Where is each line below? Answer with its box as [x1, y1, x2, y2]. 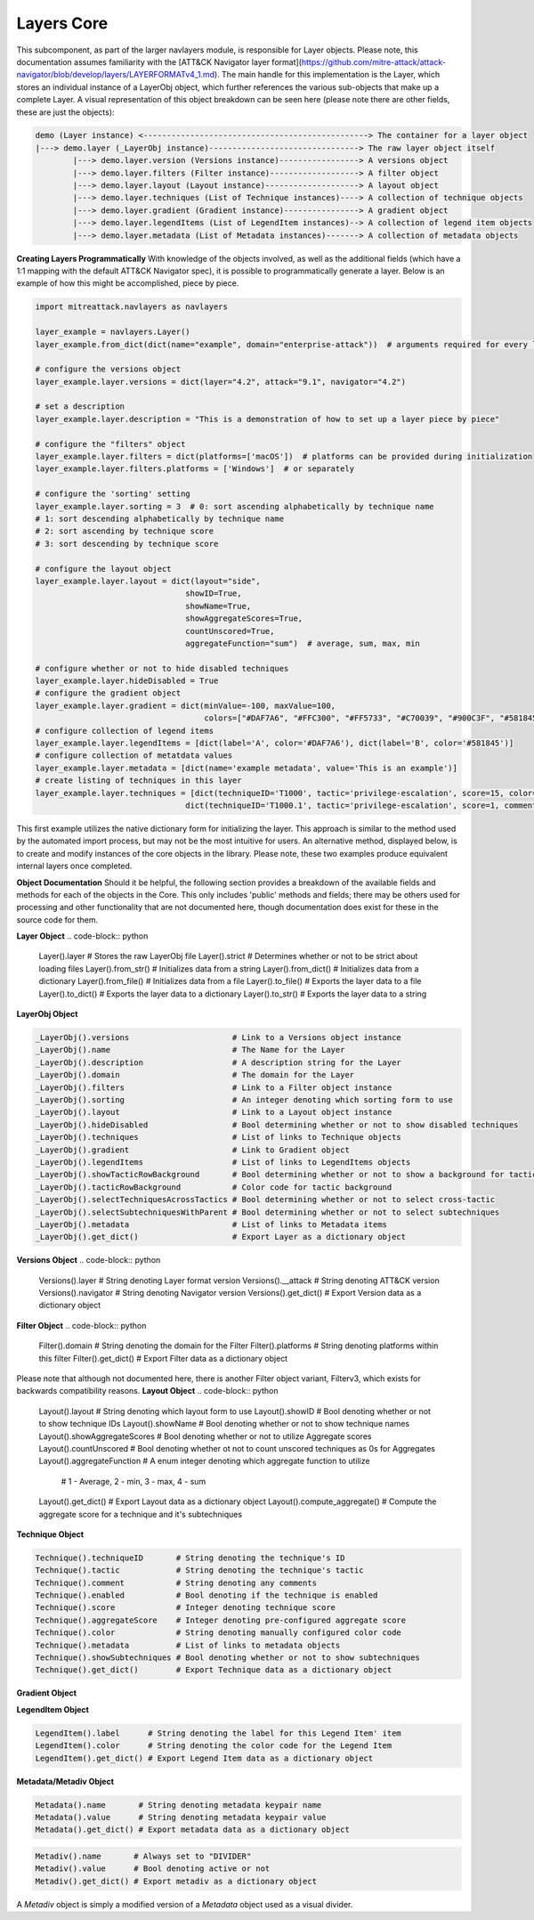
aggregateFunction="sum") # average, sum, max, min [185, 638, 420, 648]
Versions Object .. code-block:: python [16, 1255, 161, 1265]
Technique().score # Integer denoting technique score [35, 1603, 336, 1613]
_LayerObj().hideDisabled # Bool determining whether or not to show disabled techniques [35, 1119, 519, 1130]
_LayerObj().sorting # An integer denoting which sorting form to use [35, 1094, 453, 1104]
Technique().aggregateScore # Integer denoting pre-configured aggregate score [35, 1615, 407, 1625]
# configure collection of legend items [35, 726, 214, 736]
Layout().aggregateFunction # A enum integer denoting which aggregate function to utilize [38, 1456, 370, 1467]
